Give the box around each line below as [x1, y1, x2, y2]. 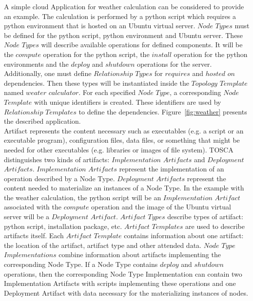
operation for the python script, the [43, 49, 150, 59]
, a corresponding [170, 87, 221, 97]
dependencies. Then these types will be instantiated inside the [4, 77, 189, 88]
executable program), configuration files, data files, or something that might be [4, 135, 240, 145]
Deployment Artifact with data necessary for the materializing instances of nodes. [4, 287, 248, 298]
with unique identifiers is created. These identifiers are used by [34, 96, 221, 107]
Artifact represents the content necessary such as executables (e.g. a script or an [4, 125, 244, 135]
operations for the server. [136, 58, 212, 69]
